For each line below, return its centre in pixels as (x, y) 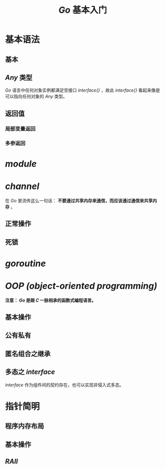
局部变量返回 (20, 128)
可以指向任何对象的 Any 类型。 (36, 96)
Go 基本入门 (83, 10)
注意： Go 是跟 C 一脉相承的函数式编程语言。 (50, 300)
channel (22, 186)
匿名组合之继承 (28, 354)
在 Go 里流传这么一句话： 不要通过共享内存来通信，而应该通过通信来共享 (79, 200)
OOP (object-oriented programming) (81, 286)
